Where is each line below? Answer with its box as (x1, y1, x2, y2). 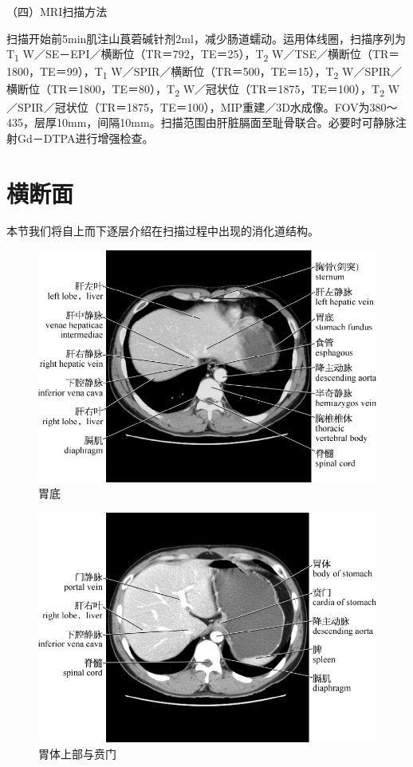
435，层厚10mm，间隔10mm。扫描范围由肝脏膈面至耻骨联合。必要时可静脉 (6, 114, 395, 131)
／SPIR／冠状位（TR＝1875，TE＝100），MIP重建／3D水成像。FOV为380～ (6, 98, 398, 115)
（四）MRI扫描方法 (6, 3, 108, 19)
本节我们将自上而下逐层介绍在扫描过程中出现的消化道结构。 (6, 222, 319, 239)
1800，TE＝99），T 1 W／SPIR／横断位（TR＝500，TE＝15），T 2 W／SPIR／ (6, 63, 403, 82)
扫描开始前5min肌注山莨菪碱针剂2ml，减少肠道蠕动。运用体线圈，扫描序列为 (6, 29, 406, 46)
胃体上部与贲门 (38, 745, 116, 761)
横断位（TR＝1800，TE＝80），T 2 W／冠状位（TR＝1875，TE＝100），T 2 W (6, 81, 400, 100)
